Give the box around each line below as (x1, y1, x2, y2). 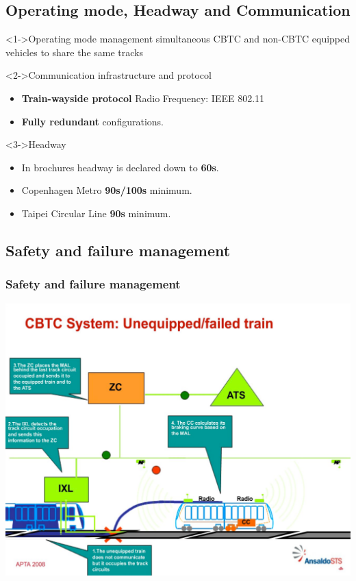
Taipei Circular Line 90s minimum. (21, 206, 171, 220)
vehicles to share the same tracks (5, 45, 143, 59)
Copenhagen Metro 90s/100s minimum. (21, 183, 192, 197)
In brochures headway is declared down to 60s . (21, 160, 219, 174)
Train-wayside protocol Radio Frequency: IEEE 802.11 (21, 90, 265, 105)
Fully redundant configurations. (21, 114, 164, 128)
